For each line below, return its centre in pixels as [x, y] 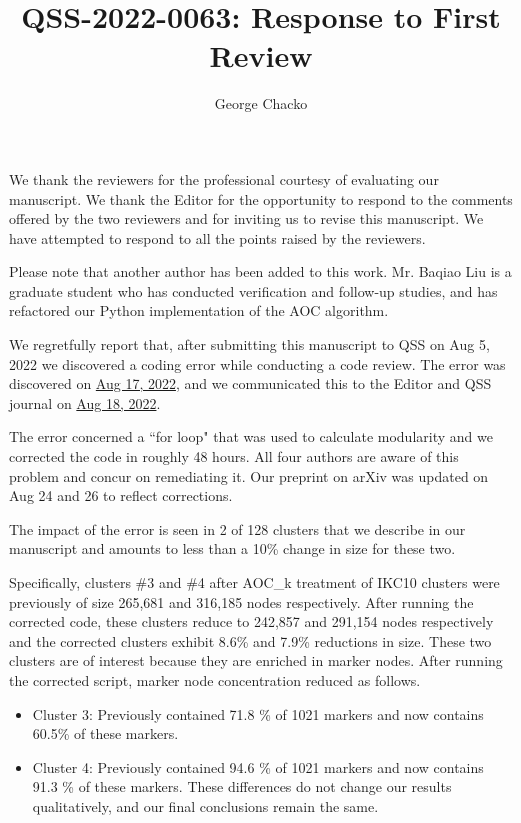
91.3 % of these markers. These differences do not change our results [242, 786]
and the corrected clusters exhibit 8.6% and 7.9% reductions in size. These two [250, 640]
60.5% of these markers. [105, 733]
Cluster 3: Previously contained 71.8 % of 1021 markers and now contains [258, 713]
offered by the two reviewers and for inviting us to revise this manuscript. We [246, 218]
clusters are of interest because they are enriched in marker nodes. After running [256, 660]
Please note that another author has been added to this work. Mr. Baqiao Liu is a [260, 271]
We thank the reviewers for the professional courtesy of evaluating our [224, 178]
